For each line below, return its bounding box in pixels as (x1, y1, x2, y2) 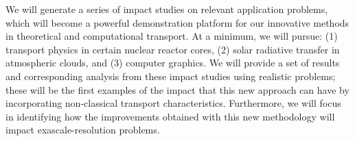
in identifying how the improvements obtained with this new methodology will (5, 109, 335, 123)
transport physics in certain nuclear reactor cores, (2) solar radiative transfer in (5, 42, 340, 56)
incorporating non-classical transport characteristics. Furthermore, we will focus (5, 96, 341, 110)
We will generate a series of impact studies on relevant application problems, (5, 2, 328, 16)
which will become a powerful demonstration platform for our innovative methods (5, 15, 350, 29)
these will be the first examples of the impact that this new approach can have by (5, 82, 350, 97)
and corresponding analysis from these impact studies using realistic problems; (5, 68, 336, 83)
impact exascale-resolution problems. (5, 123, 160, 137)
